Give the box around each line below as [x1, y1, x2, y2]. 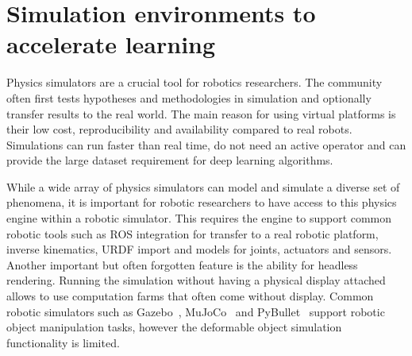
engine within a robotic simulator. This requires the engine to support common [6, 210, 392, 226]
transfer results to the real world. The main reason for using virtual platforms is [6, 105, 396, 122]
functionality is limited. [6, 334, 120, 350]
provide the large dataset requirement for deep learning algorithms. [6, 152, 333, 168]
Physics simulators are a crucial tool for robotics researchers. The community [6, 74, 383, 91]
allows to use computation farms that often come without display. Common [6, 288, 374, 304]
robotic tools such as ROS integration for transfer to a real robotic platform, [6, 225, 379, 242]
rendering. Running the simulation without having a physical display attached [6, 272, 386, 288]
